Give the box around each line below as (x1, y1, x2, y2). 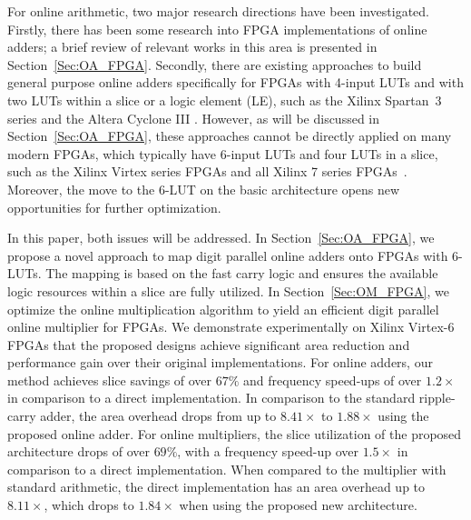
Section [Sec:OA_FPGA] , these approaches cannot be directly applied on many (7, 126, 452, 145)
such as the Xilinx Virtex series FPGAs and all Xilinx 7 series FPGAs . (7, 162, 407, 181)
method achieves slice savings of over (7, 370, 212, 389)
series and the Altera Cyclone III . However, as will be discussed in (7, 108, 380, 127)
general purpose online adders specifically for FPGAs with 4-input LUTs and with (7, 73, 464, 92)
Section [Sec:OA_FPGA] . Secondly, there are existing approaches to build (7, 55, 422, 74)
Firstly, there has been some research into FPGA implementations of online (7, 19, 427, 38)
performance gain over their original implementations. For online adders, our (7, 353, 433, 372)
